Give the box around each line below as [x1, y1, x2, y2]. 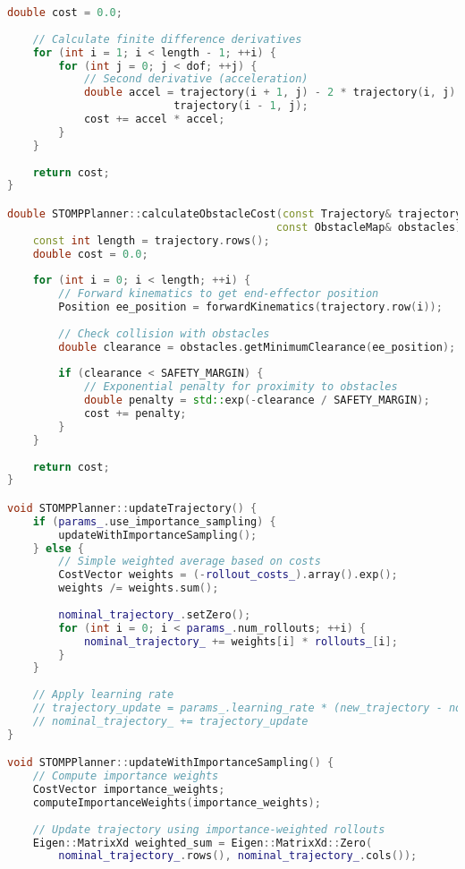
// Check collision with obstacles [58, 327, 270, 340]
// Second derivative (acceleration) [83, 72, 309, 86]
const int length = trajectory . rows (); [32, 234, 270, 247]
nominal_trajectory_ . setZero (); [58, 608, 251, 621]
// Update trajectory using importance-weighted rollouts [32, 822, 385, 836]
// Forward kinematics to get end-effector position [58, 287, 379, 301]
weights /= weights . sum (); [58, 582, 219, 595]
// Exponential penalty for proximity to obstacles [83, 380, 398, 394]
